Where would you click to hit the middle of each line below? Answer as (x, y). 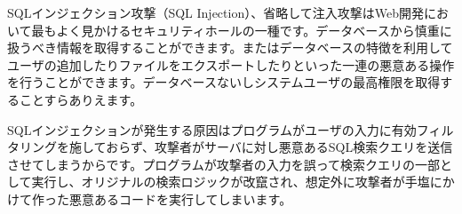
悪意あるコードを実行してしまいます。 (180, 198)
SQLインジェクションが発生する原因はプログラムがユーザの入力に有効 (212, 129)
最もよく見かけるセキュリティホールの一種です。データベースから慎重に (242, 30)
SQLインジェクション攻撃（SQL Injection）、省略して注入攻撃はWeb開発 (215, 12)
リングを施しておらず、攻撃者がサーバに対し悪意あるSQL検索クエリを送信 (236, 147)
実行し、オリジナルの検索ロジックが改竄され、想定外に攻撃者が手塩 (231, 182)
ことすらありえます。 (81, 99)
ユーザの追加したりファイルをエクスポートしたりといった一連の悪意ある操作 (231, 64)
